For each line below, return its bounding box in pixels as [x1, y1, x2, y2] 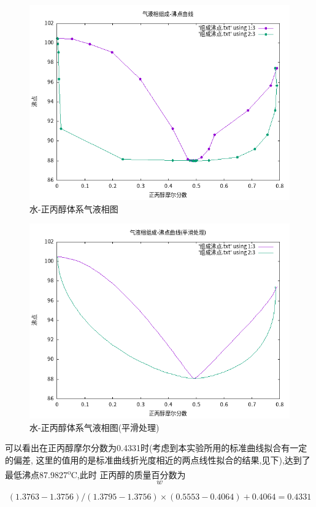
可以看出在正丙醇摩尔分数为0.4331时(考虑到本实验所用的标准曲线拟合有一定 [5, 441, 307, 454]
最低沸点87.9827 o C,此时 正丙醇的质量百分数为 [5, 466, 186, 481]
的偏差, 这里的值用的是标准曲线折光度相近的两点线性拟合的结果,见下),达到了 [5, 453, 310, 466]
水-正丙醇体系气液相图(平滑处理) [29, 420, 160, 433]
